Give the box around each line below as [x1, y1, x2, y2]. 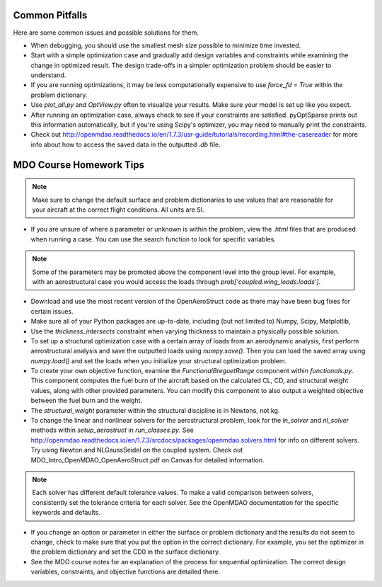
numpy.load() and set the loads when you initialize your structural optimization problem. [30, 356, 286, 365]
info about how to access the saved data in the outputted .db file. [30, 140, 221, 149]
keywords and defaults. [32, 508, 100, 517]
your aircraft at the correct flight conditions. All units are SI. [32, 205, 204, 214]
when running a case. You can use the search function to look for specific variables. [30, 234, 276, 244]
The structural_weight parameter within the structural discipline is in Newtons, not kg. [30, 406, 280, 414]
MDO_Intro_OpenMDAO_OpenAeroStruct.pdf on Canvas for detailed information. [30, 455, 265, 464]
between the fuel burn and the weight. [30, 397, 143, 405]
